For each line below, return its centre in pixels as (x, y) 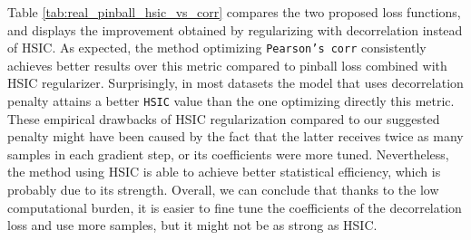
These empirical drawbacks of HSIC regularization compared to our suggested (224, 118)
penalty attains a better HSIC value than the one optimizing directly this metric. (231, 101)
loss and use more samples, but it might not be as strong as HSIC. (192, 225)
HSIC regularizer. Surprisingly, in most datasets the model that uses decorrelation (235, 83)
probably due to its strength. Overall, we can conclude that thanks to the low (223, 190)
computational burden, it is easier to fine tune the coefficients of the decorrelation (235, 207)
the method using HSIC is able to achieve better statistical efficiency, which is (224, 172)
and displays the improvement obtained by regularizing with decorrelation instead (235, 29)
